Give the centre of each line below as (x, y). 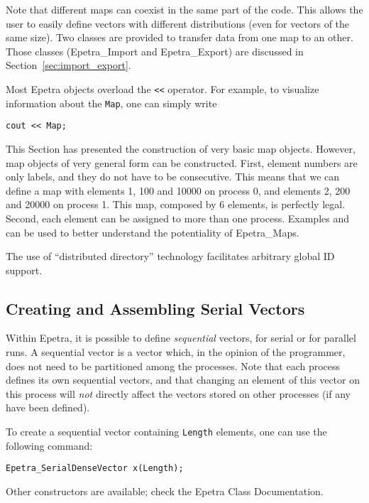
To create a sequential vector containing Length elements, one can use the (166, 432)
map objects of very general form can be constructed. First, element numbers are (182, 162)
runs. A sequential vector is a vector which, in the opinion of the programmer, (176, 352)
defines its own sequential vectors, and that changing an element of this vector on (183, 380)
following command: (49, 445)
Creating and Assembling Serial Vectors (155, 308)
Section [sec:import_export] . (68, 65)
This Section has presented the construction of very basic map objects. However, (181, 148)
